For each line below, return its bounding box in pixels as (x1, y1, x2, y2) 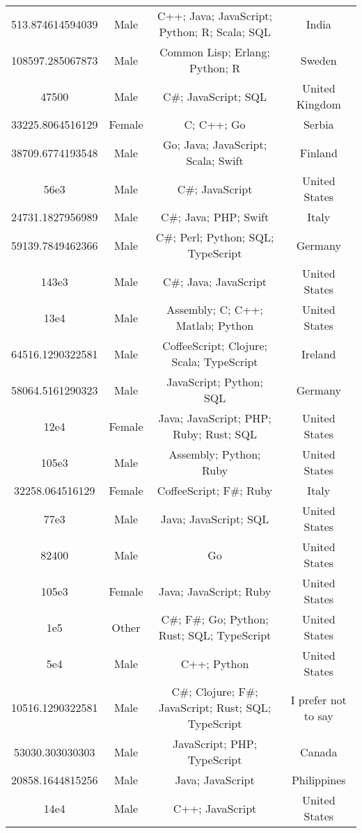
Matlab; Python (175, 317, 254, 333)
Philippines (291, 772, 346, 788)
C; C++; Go (184, 116, 246, 132)
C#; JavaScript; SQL (163, 88, 267, 104)
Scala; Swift (186, 152, 244, 168)
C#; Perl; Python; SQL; (155, 229, 274, 245)
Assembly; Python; (168, 446, 261, 462)
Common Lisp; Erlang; (159, 44, 270, 60)
